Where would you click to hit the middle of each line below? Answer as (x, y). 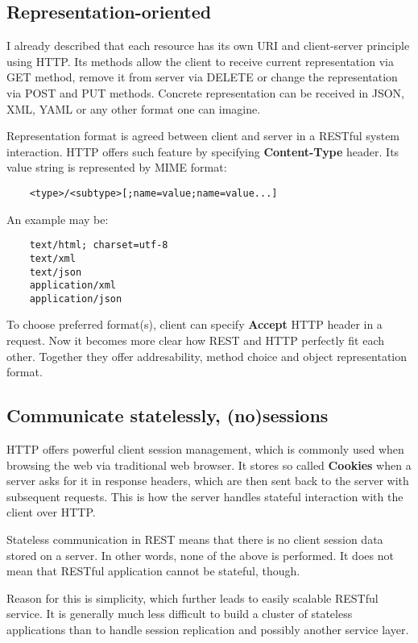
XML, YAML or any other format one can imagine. (134, 108)
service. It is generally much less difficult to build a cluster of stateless (180, 614)
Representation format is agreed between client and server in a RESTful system (203, 136)
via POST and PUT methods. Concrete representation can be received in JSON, (206, 92)
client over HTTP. (51, 512)
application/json (76, 299)
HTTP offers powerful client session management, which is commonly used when (205, 449)
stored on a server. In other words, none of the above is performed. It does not (200, 555)
